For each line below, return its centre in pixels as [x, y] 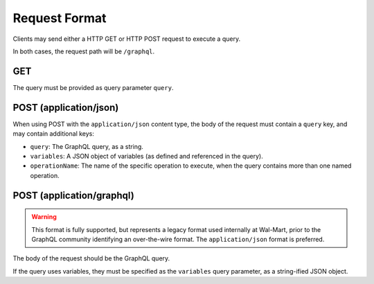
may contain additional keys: [54, 134]
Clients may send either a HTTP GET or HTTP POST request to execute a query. [127, 39]
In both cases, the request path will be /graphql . [84, 51]
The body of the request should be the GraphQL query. [91, 258]
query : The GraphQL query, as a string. [87, 146]
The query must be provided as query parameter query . [93, 87]
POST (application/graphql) [73, 195]
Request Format [60, 18]
